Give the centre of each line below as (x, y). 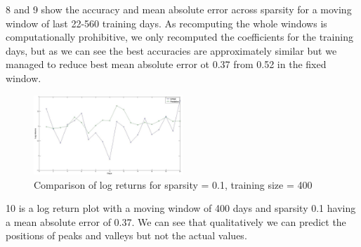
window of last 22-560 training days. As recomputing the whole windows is (166, 23)
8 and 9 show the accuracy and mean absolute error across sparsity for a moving (179, 9)
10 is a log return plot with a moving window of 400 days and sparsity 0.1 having (181, 208)
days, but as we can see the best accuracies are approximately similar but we (171, 50)
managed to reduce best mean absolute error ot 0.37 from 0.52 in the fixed (166, 64)
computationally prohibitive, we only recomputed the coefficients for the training (179, 37)
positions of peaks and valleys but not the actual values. (126, 235)
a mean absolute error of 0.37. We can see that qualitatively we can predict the (176, 221)
